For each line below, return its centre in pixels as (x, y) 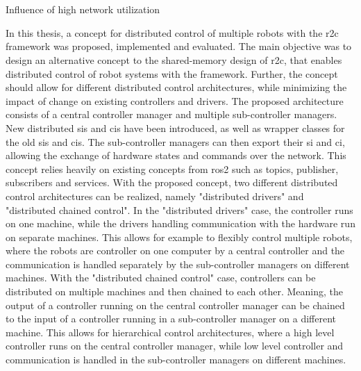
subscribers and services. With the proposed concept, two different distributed (172, 182)
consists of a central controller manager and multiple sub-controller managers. (171, 114)
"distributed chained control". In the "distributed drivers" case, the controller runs (179, 209)
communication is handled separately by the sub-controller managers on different (178, 264)
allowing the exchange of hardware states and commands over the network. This (176, 155)
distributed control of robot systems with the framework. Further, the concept (172, 73)
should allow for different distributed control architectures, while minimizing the (176, 87)
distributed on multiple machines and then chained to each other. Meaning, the (174, 291)
